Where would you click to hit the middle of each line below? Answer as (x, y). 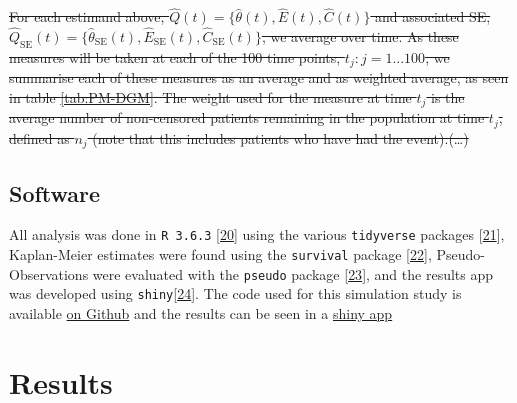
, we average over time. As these (360, 36)
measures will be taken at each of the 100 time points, (175, 56)
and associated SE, (433, 16)
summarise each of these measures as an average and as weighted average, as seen (259, 77)
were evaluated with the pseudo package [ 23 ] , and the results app (293, 273)
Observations (49, 273)
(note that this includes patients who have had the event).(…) (280, 137)
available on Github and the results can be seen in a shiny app (201, 313)
